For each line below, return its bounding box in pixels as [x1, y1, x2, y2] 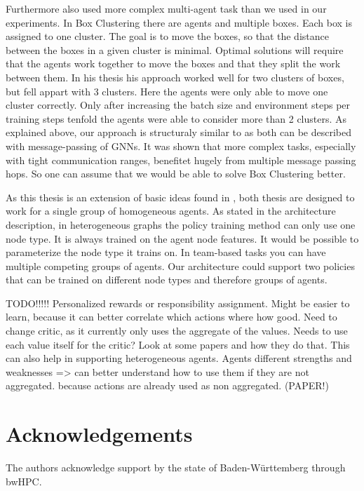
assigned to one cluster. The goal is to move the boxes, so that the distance [6, 29, 329, 43]
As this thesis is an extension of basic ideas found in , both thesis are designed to [6, 189, 355, 204]
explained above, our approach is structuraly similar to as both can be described [6, 125, 351, 140]
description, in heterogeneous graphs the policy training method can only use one [6, 217, 356, 231]
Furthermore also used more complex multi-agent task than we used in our [6, 1, 327, 15]
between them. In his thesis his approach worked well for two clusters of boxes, [6, 69, 344, 84]
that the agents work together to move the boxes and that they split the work [6, 56, 341, 71]
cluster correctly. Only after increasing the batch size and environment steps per [6, 97, 351, 112]
